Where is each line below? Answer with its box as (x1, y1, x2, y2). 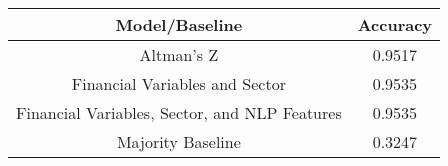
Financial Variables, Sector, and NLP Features (16, 101, 342, 124)
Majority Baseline (116, 130, 241, 153)
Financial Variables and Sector (71, 72, 286, 95)
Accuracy (357, 13, 433, 36)
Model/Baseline (115, 13, 243, 36)
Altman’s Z (139, 43, 219, 66)
